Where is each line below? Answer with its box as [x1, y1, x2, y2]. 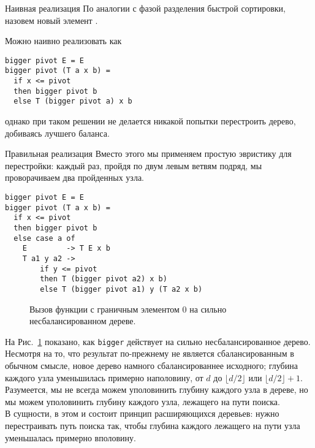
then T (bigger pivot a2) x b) [40, 275, 167, 284]
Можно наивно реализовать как [5, 34, 122, 47]
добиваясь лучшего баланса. [5, 126, 110, 139]
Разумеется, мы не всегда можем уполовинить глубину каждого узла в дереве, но [5, 383, 308, 396]
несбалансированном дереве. [29, 314, 136, 327]
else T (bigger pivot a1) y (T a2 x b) [40, 284, 203, 294]
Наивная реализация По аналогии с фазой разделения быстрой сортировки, [5, 2, 286, 14]
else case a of [13, 233, 75, 243]
